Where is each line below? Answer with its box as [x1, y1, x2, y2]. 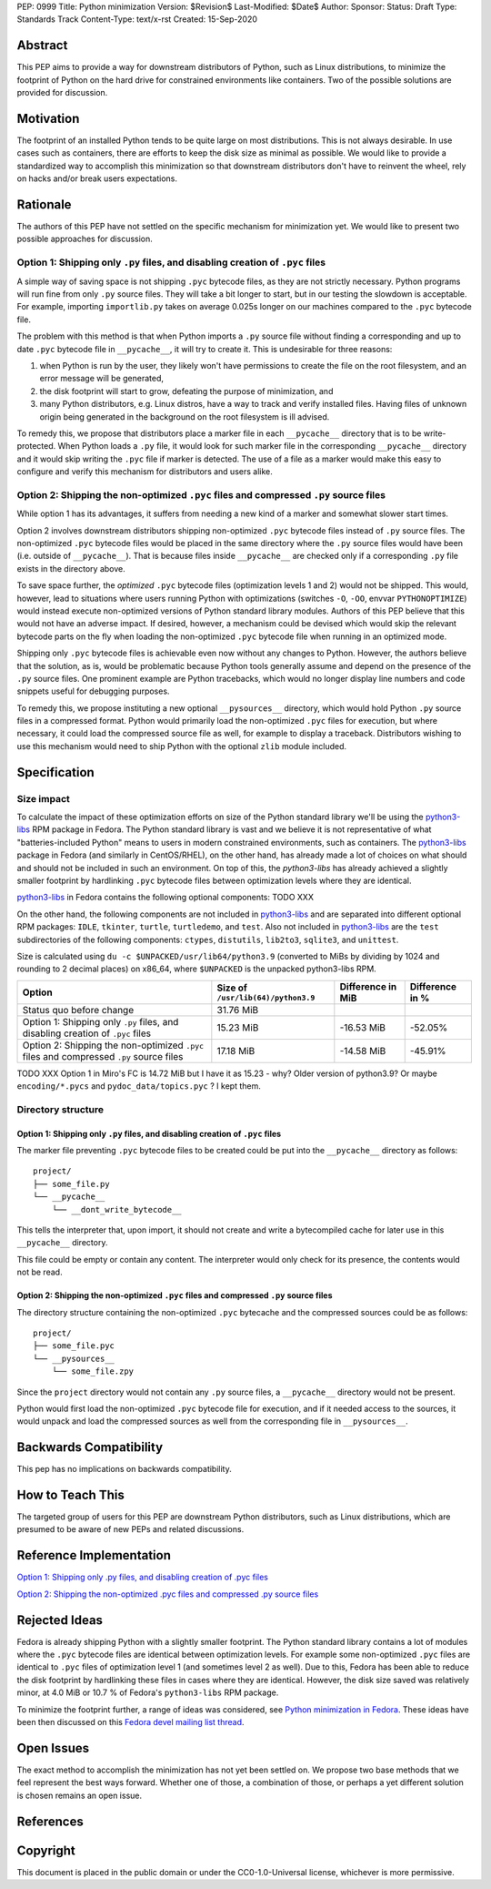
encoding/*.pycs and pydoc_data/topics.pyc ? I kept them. [16, 1081, 261, 1092]
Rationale [16, 197, 72, 212]
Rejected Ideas [16, 1612, 104, 1628]
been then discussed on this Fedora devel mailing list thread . [16, 1717, 245, 1728]
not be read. [16, 1266, 63, 1278]
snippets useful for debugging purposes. [16, 686, 170, 696]
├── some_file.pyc [33, 1341, 115, 1351]
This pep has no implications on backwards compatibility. [16, 1464, 232, 1475]
